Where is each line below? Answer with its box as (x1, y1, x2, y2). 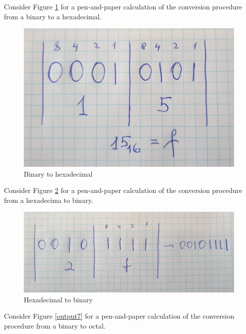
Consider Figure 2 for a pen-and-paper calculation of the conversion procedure (4, 185, 243, 195)
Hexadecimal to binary (24, 294, 93, 304)
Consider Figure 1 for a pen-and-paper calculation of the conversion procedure (4, 1, 243, 11)
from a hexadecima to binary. (4, 194, 93, 205)
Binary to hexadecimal (24, 168, 93, 179)
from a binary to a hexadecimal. (4, 11, 102, 21)
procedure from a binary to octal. (4, 320, 106, 331)
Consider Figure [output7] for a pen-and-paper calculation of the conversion (4, 311, 235, 321)
